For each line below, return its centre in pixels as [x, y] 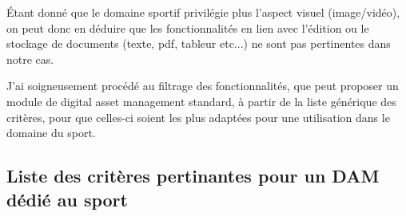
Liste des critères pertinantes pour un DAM [193, 176]
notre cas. [30, 59]
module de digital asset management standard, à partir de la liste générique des [201, 101]
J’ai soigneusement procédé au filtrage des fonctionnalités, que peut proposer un [203, 86]
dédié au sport [67, 199]
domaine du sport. [51, 133]
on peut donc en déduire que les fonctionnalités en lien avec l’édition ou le [188, 27]
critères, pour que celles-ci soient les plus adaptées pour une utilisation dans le [198, 117]
